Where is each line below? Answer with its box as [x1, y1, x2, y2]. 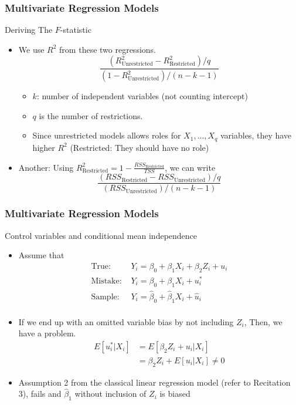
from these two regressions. [59, 43, 156, 55]
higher [32, 141, 55, 153]
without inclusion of [74, 387, 147, 400]
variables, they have [220, 129, 292, 141]
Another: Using [18, 161, 74, 173]
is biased [159, 387, 190, 400]
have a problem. [18, 327, 76, 339]
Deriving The [5, 23, 53, 36]
